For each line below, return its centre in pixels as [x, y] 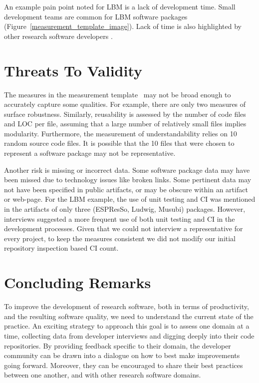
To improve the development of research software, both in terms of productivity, [127, 306]
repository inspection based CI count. [61, 248]
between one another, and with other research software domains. [103, 375]
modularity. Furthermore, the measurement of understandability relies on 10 [121, 133]
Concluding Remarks [78, 282]
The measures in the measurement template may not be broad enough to [118, 94]
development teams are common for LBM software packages [96, 16]
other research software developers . [58, 36]
